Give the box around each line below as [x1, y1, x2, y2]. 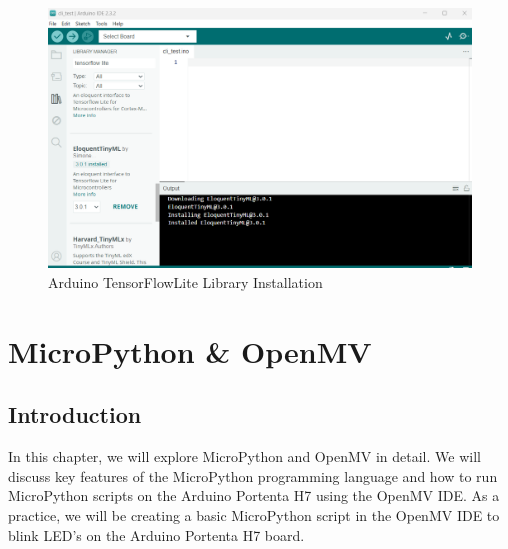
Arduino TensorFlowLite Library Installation [48, 272, 323, 293]
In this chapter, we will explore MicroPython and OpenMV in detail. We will [8, 446, 481, 467]
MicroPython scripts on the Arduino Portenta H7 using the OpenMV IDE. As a [8, 485, 500, 506]
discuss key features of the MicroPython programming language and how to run [8, 465, 498, 486]
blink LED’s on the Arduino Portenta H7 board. [8, 524, 305, 545]
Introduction [8, 399, 142, 430]
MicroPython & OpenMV [8, 330, 372, 371]
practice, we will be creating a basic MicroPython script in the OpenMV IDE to [8, 504, 500, 525]
